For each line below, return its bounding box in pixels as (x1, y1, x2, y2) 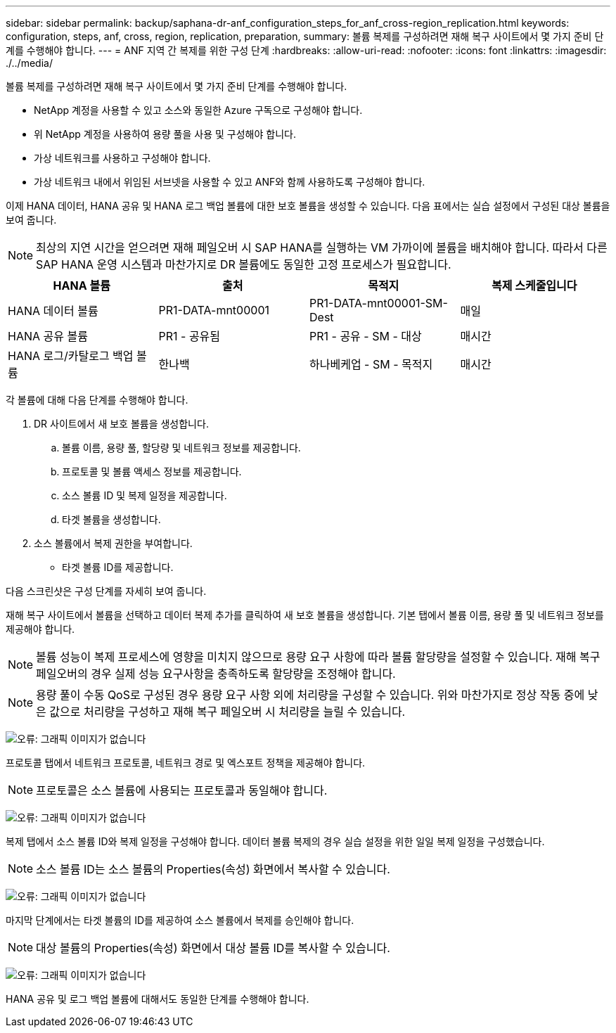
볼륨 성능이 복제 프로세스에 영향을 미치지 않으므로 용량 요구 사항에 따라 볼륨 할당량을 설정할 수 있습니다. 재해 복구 (36, 650, 601, 664)
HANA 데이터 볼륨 (8, 304, 98, 318)
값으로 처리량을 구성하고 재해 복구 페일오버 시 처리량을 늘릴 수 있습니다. (49, 705, 406, 719)
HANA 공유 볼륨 (8, 329, 88, 343)
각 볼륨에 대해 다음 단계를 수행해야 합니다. (6, 394, 188, 406)
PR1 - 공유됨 (158, 329, 221, 343)
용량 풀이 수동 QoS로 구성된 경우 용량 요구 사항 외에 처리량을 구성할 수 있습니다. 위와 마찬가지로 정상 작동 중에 (36, 688, 585, 702)
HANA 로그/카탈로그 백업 (8, 349, 134, 363)
